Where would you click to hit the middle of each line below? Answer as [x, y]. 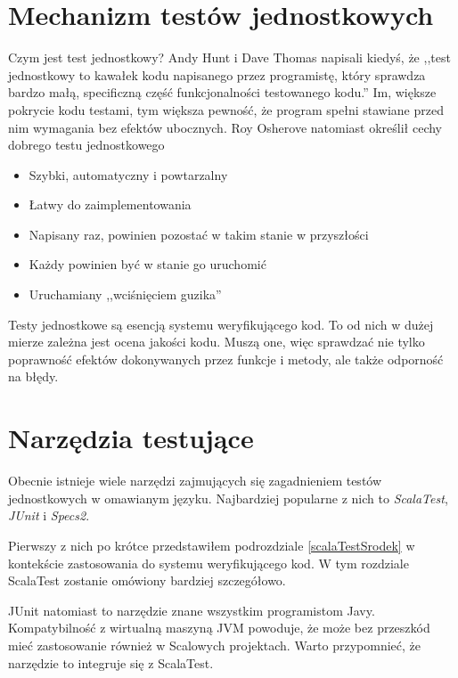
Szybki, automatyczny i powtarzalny [128, 174]
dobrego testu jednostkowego [86, 145]
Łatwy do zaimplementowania [110, 204]
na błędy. [33, 376]
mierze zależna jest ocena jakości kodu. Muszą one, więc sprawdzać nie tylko [217, 342]
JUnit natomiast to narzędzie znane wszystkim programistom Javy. [192, 610]
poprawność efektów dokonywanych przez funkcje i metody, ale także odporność [226, 359]
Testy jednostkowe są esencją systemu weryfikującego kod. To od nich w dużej [221, 324]
